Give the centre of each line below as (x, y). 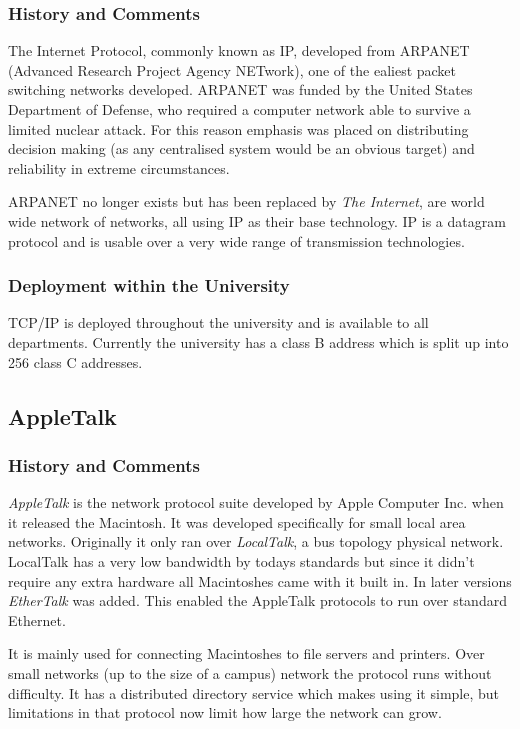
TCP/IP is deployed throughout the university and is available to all (218, 322)
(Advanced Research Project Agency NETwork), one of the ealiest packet (232, 69)
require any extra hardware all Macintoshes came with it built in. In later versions (260, 580)
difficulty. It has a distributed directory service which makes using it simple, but (254, 692)
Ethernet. (37, 619)
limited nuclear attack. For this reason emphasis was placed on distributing (238, 128)
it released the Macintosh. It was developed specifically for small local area (237, 521)
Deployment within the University (149, 285)
